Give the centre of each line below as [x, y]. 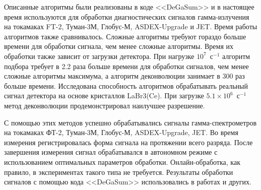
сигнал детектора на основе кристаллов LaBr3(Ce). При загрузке [104, 96]
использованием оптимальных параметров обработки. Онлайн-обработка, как [122, 162]
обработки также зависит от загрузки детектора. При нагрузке [99, 56]
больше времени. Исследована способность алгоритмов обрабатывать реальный [126, 85]
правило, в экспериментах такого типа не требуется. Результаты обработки [119, 172]
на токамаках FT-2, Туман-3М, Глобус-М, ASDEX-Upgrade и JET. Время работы [131, 26]
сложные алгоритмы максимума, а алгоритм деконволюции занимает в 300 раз [124, 76]
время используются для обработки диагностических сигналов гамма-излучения [127, 16]
